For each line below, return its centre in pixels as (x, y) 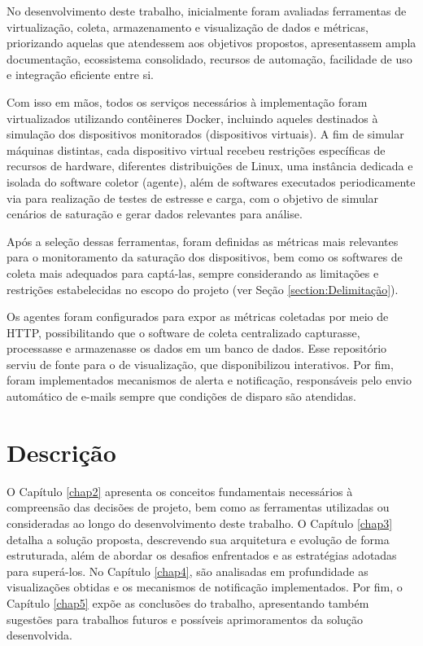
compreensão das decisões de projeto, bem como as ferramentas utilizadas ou (198, 507)
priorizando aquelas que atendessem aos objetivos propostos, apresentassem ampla (211, 43)
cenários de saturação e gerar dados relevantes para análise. (155, 214)
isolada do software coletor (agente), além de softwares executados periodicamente (211, 181)
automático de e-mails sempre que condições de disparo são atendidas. (181, 396)
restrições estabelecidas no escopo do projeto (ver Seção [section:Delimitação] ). (203, 289)
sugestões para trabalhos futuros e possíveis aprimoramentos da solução (185, 619)
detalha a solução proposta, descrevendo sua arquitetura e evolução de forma (198, 539)
